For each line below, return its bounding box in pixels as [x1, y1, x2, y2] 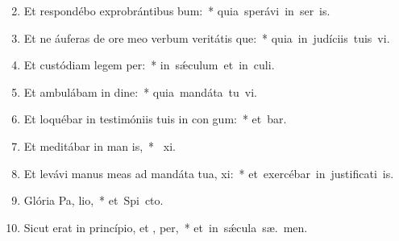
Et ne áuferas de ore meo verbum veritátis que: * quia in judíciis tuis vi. [23, 29, 390, 46]
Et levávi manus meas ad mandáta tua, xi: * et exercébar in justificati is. [23, 164, 394, 181]
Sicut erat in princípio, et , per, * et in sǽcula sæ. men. [23, 218, 308, 235]
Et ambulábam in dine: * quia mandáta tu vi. [23, 83, 257, 100]
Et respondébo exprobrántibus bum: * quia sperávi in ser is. [23, 2, 330, 19]
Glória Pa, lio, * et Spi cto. [23, 192, 164, 209]
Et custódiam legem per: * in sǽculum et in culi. [23, 56, 275, 73]
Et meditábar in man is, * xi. [23, 137, 176, 154]
